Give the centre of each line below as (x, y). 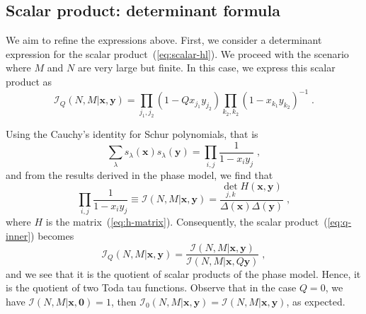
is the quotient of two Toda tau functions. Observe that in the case (151, 287)
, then (124, 301)
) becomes (52, 235)
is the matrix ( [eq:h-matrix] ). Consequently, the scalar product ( (187, 222)
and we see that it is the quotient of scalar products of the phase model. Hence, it (183, 273)
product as (29, 81)
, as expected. (316, 301)
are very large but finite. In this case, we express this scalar (206, 68)
